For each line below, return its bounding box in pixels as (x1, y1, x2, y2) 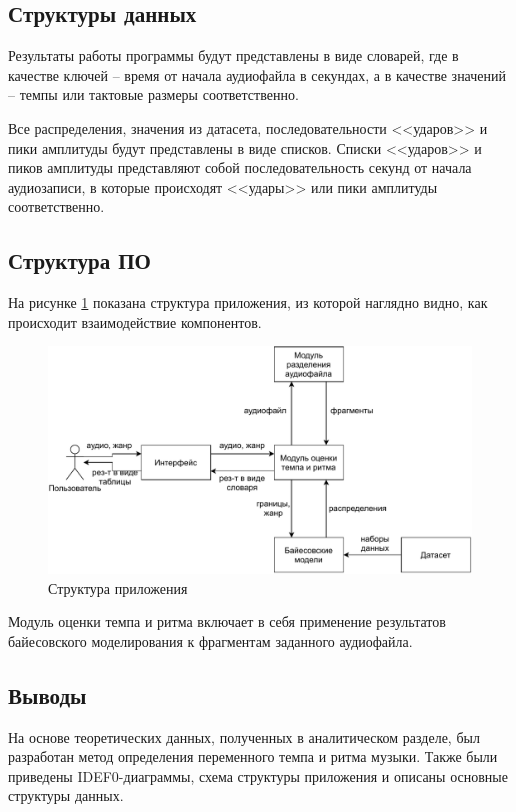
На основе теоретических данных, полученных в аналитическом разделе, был (8, 726, 480, 747)
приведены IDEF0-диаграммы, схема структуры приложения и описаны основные (8, 765, 508, 786)
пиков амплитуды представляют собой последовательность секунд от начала (8, 157, 472, 178)
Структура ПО (8, 245, 151, 276)
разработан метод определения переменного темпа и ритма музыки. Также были (8, 746, 498, 767)
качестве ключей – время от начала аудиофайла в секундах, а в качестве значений (8, 64, 507, 85)
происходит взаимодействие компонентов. (8, 311, 262, 332)
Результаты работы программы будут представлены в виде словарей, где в (8, 45, 459, 66)
